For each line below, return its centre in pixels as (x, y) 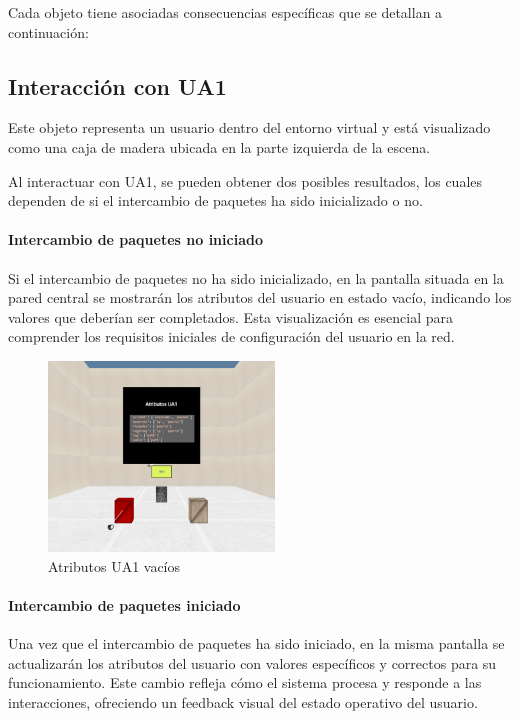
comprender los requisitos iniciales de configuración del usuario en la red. (231, 336)
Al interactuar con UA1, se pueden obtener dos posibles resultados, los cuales (245, 180)
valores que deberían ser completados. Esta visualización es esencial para (230, 316)
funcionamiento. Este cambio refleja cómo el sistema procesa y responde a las (245, 682)
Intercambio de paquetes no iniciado (135, 239)
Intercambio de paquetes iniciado (124, 604)
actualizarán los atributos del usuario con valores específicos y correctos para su (252, 662)
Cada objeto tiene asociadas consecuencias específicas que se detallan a (225, 12)
